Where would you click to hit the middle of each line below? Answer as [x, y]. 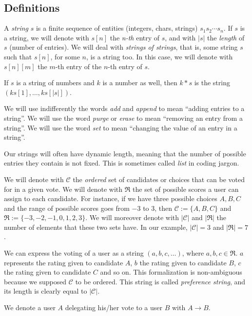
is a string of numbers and [55, 83]
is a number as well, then [140, 83]
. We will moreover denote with [132, 217]
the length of [226, 37]
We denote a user [30, 307]
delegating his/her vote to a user [114, 307]
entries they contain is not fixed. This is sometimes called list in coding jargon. [122, 163]
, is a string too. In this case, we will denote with [160, 56]
